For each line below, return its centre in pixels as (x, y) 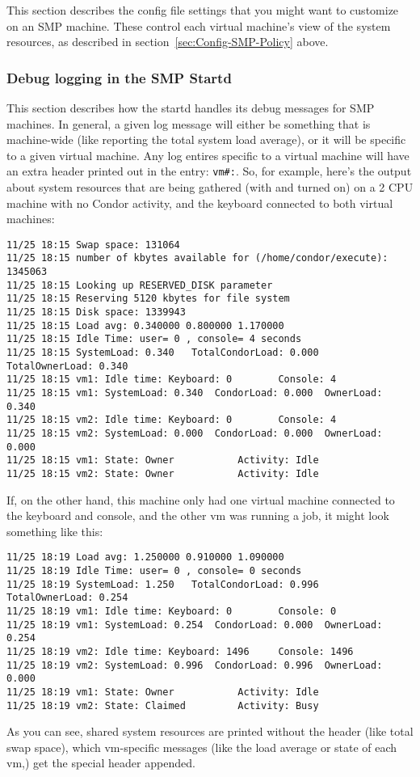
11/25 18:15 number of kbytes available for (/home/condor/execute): (197, 258)
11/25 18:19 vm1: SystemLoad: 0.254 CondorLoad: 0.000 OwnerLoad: (195, 625)
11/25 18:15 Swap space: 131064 (93, 245)
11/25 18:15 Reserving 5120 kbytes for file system (148, 299)
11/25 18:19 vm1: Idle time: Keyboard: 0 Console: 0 (172, 612)
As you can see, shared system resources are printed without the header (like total (210, 731)
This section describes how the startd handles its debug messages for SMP (191, 108)
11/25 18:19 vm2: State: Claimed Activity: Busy (163, 705)
